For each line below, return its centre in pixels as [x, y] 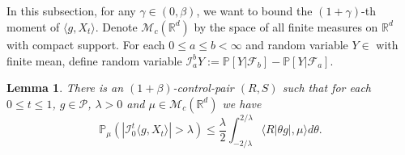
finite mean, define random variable [94, 60]
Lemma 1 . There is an [65, 88]
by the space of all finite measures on [286, 26]
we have [242, 103]
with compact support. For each [86, 44]
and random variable [297, 44]
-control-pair [203, 88]
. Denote [116, 26]
